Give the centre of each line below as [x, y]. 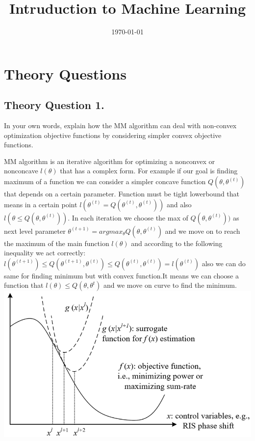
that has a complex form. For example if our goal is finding [149, 171]
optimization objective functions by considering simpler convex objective [113, 135]
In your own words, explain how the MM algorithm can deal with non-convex [120, 125]
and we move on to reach [203, 231]
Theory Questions [65, 73]
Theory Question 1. [54, 105]
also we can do [224, 263]
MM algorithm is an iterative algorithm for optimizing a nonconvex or [110, 161]
